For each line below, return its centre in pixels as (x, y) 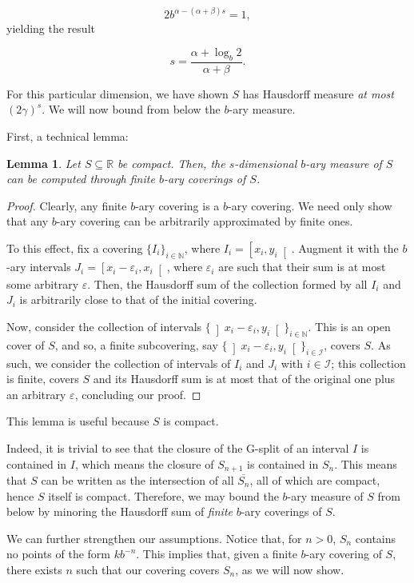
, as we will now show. (290, 569)
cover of (26, 344)
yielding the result (51, 28)
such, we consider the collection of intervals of (119, 363)
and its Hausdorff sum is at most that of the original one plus (244, 379)
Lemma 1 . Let (44, 163)
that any (28, 221)
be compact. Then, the (171, 163)
